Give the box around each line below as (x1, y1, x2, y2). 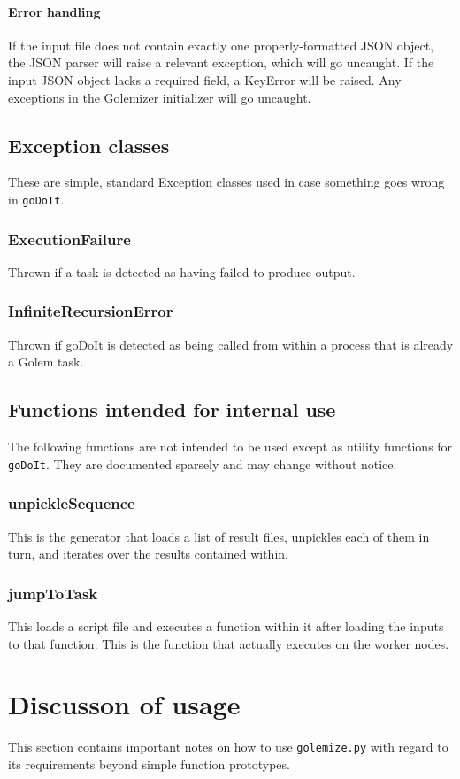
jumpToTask (8, 582, 98, 604)
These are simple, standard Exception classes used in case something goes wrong (8, 173, 445, 191)
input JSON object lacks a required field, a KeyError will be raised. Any (8, 70, 402, 89)
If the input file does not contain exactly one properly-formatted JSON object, (8, 35, 434, 54)
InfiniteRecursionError (8, 300, 173, 322)
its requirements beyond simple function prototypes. (8, 754, 290, 773)
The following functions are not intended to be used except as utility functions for (8, 437, 453, 456)
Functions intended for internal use (8, 396, 336, 423)
